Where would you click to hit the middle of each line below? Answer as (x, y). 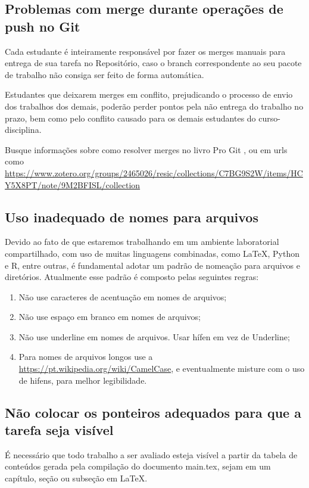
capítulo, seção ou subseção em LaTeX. (76, 478)
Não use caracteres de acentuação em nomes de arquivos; (123, 296)
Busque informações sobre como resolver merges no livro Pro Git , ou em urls (146, 149)
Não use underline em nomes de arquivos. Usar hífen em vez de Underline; (154, 336)
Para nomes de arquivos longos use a (86, 357)
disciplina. (23, 130)
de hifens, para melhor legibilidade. (83, 380)
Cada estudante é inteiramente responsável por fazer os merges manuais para (145, 51)
